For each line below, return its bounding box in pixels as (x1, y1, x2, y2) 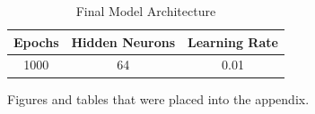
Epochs (13, 32, 59, 51)
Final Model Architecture (75, 2, 216, 20)
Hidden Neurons (71, 32, 176, 51)
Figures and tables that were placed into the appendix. (7, 89, 310, 108)
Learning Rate (188, 32, 278, 51)
